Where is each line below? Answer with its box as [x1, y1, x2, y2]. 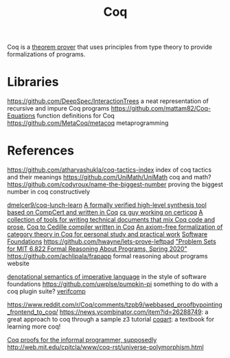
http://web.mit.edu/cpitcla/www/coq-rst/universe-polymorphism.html [7, 343, 204, 351]
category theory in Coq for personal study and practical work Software [7, 230, 208, 238]
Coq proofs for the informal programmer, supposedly [7, 336, 157, 344]
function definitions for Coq [36, 111, 115, 120]
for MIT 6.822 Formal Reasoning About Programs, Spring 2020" [7, 245, 187, 253]
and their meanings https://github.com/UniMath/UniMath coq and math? [7, 173, 211, 181]
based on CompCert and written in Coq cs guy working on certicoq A [7, 208, 203, 216]
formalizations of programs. [7, 50, 86, 58]
